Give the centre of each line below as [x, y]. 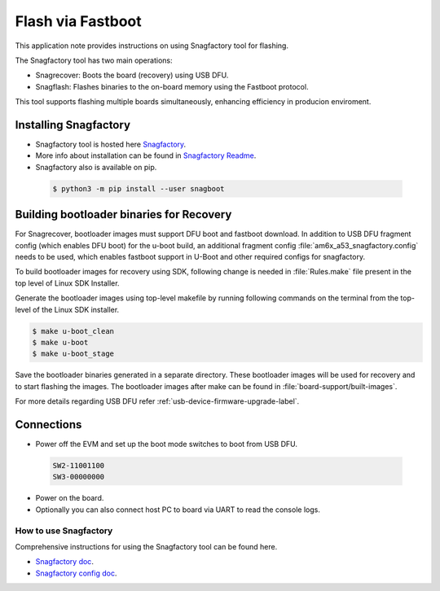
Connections [48, 425]
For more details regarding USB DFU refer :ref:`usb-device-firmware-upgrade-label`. [157, 401]
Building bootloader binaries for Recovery [123, 215]
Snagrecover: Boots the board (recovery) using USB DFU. [132, 75]
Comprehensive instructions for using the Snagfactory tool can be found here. [146, 546]
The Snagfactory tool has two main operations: [94, 60]
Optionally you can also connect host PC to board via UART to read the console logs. [178, 510]
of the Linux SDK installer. [76, 309]
